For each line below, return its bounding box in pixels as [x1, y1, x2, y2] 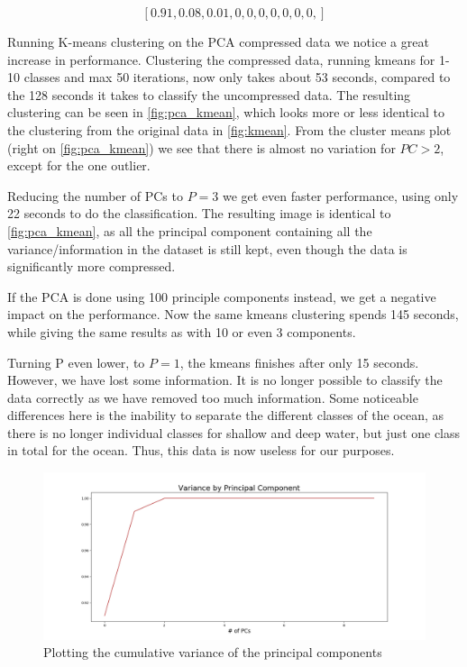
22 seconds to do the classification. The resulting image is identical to [7, 204, 391, 223]
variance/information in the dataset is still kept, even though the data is [7, 239, 407, 258]
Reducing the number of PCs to [7, 186, 183, 205]
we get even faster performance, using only [222, 186, 459, 205]
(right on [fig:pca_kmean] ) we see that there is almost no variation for [7, 138, 396, 157]
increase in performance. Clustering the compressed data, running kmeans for [7, 50, 435, 69]
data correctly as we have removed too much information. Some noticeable [7, 388, 418, 407]
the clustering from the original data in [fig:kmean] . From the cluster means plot [7, 120, 452, 139]
